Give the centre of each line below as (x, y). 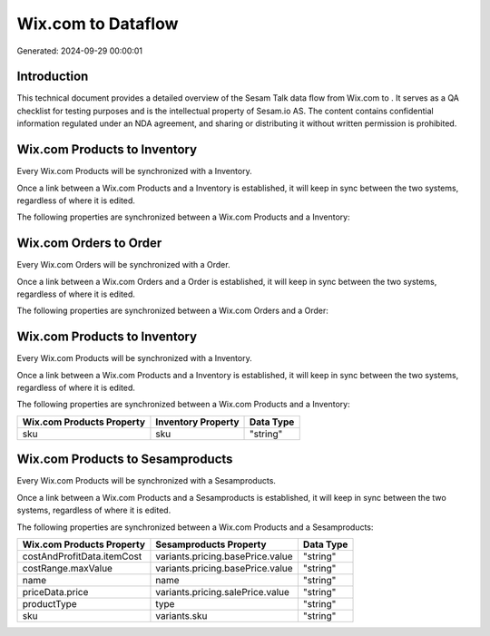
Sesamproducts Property (211, 544)
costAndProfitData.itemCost (82, 556)
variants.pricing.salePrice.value (223, 592)
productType (49, 603)
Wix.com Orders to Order (89, 244)
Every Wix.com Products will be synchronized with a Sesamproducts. (147, 481)
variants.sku (181, 615)
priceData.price (55, 592)
